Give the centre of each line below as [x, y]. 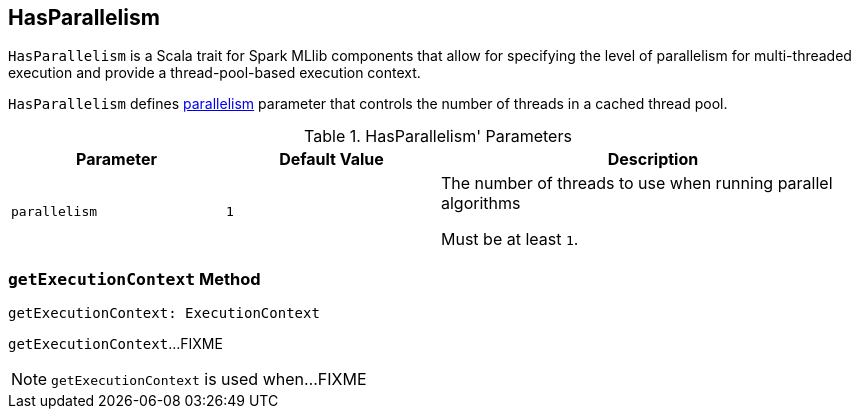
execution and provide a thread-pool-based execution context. [214, 73]
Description [653, 159]
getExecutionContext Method [134, 278]
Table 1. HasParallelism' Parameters [438, 136]
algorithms [481, 203]
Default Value [331, 159]
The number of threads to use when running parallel [637, 183]
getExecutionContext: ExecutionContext [164, 313]
